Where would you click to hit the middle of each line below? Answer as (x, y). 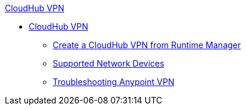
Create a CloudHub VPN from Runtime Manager (147, 45)
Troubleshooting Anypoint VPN (114, 82)
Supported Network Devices (109, 63)
